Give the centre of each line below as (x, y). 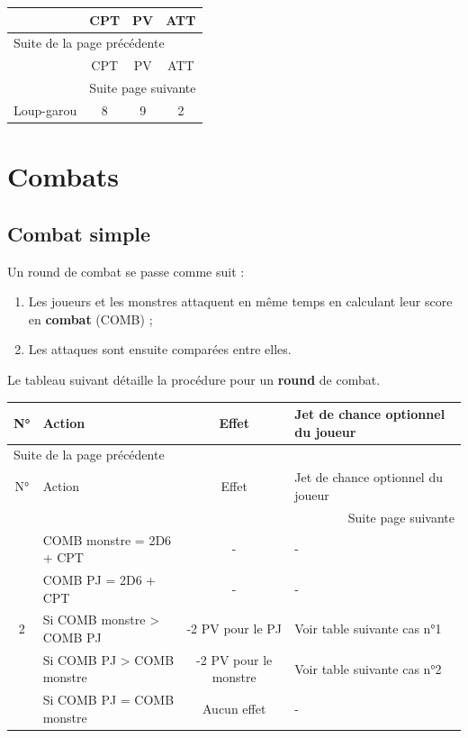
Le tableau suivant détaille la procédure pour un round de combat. (194, 379)
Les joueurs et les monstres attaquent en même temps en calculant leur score (240, 301)
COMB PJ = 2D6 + (99, 580)
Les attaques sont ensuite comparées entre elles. (160, 349)
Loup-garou (45, 109)
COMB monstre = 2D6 (107, 539)
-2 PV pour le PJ (234, 629)
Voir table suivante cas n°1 (368, 629)
